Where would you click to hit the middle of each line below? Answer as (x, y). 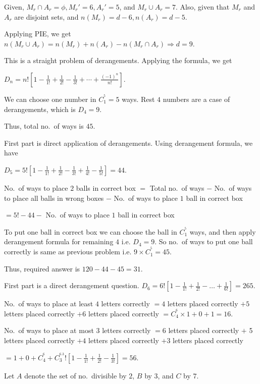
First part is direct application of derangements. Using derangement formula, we (128, 143)
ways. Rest (138, 99)
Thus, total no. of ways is (44, 126)
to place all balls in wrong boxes (54, 198)
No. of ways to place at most (49, 330)
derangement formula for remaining (59, 241)
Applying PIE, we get (38, 34)
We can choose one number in (50, 99)
